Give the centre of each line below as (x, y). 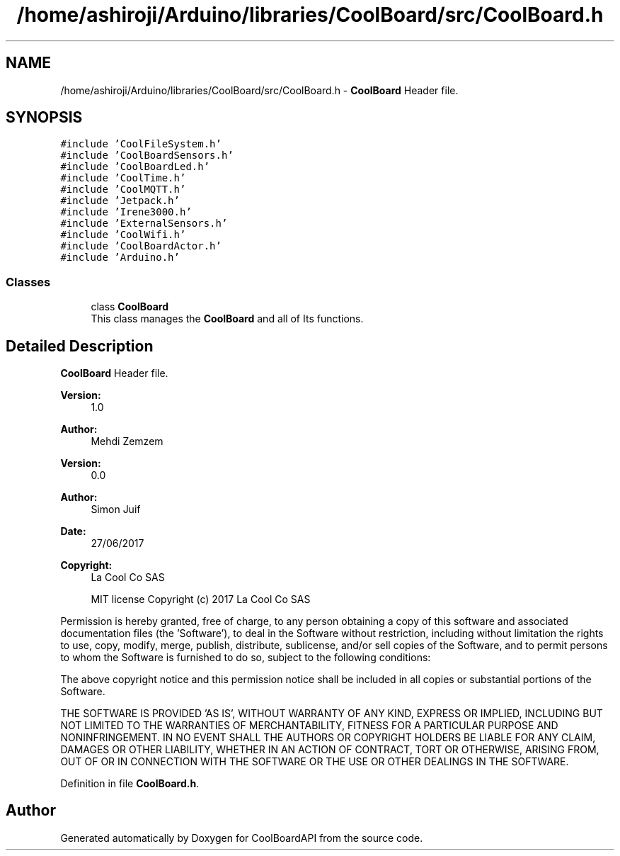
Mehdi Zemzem (127, 441)
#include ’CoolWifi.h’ (123, 235)
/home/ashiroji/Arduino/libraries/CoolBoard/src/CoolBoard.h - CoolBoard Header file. (259, 90)
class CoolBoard (130, 307)
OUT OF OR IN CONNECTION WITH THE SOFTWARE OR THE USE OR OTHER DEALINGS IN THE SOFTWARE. (315, 762)
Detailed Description (80, 346)
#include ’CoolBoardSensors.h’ (147, 156)
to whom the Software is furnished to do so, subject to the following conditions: (246, 658)
